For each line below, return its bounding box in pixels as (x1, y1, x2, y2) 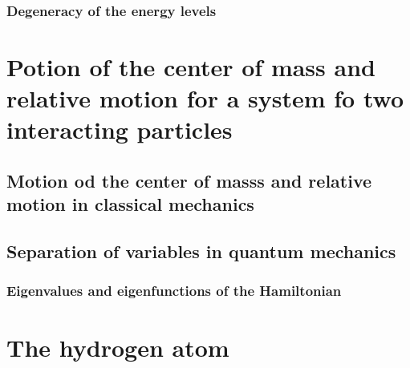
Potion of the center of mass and (6, 51, 375, 83)
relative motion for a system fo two (6, 82, 404, 115)
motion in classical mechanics (6, 192, 254, 216)
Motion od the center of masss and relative (6, 168, 372, 192)
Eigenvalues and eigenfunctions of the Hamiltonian (6, 281, 342, 301)
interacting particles (6, 113, 233, 146)
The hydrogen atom (6, 330, 229, 363)
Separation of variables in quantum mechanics (6, 239, 396, 264)
